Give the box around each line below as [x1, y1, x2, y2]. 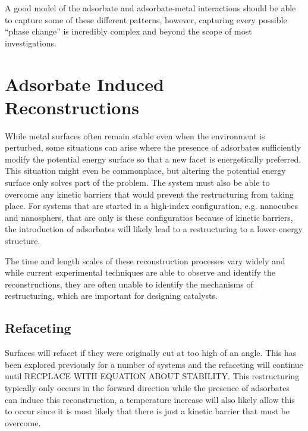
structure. [5, 235, 40, 247]
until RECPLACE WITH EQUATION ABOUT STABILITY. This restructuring [5, 370, 300, 382]
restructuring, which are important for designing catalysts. [5, 289, 218, 302]
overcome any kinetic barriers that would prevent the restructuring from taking [5, 188, 294, 200]
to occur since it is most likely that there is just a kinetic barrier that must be [5, 405, 290, 417]
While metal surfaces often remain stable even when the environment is [5, 129, 265, 142]
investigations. [5, 36, 56, 49]
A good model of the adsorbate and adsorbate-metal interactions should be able [5, 2, 296, 14]
